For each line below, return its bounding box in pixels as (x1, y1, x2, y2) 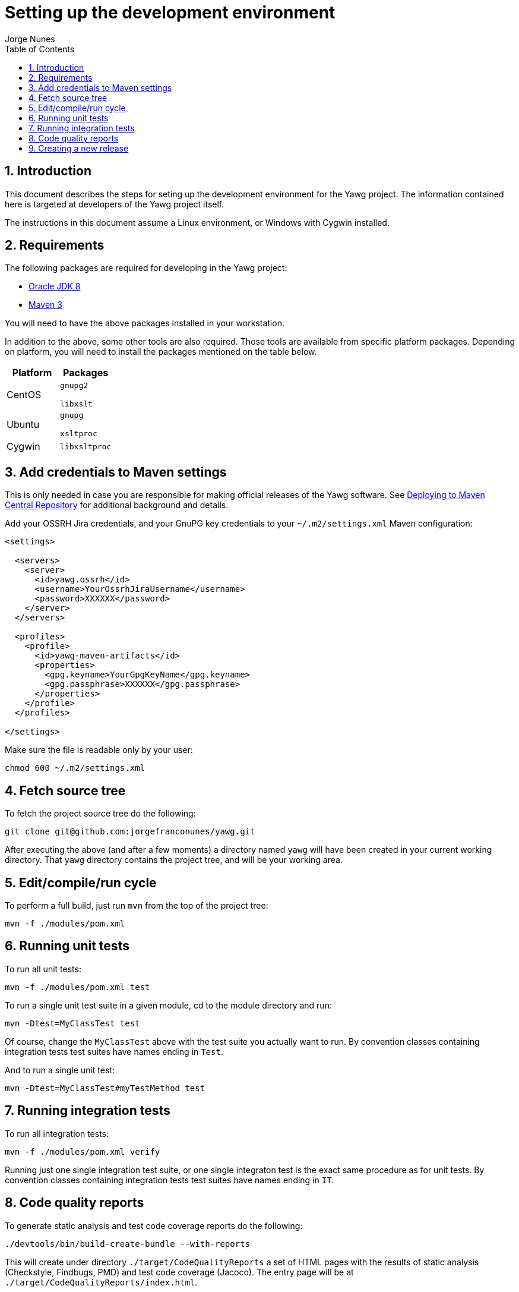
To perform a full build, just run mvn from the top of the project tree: (5, 900, 268, 910)
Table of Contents (5, 43, 75, 54)
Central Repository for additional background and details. (5, 500, 229, 511)
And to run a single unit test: (5, 1064, 115, 1075)
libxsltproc (60, 442, 112, 451)
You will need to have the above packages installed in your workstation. (5, 318, 284, 329)
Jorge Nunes (5, 33, 55, 44)
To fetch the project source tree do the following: (5, 808, 196, 819)
